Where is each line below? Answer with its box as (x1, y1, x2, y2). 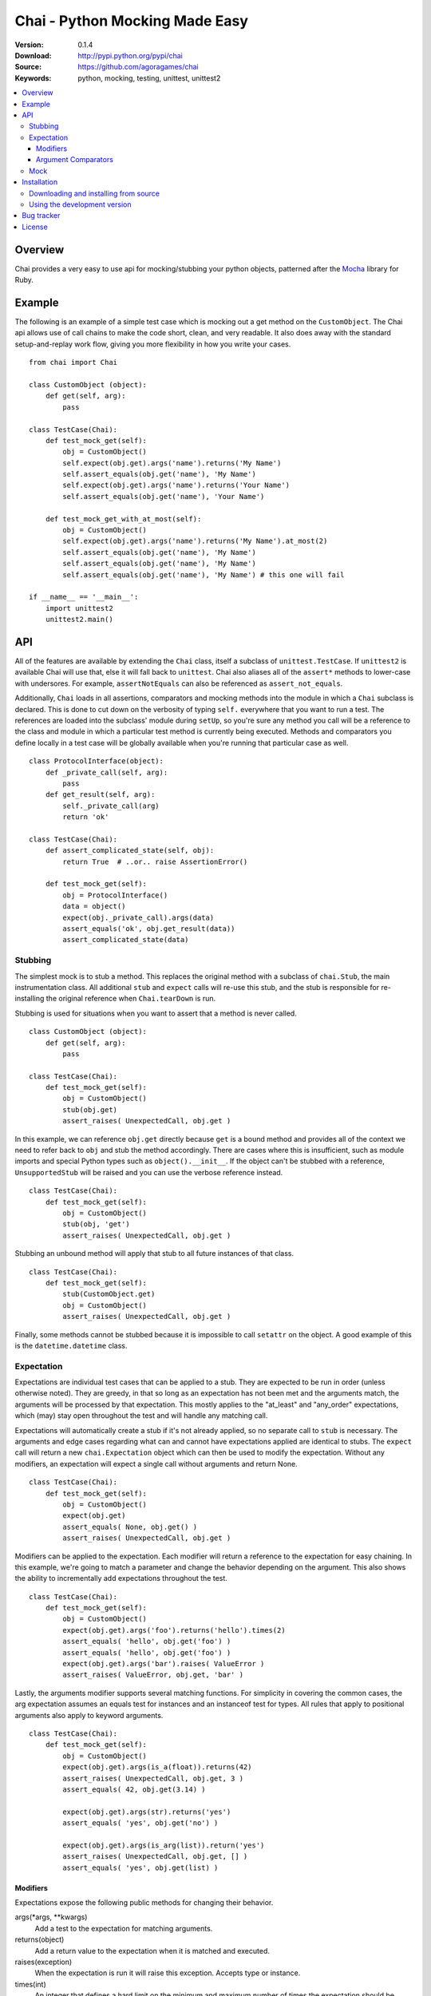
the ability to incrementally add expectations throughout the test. (14, 1574, 227, 1583)
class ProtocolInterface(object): (29, 757, 164, 766)
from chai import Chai (29, 358, 118, 367)
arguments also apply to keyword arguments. (14, 1710, 164, 1720)
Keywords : (14, 73, 52, 83)
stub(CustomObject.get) (62, 1289, 156, 1299)
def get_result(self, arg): (45, 790, 156, 799)
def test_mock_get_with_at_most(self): (45, 514, 202, 523)
